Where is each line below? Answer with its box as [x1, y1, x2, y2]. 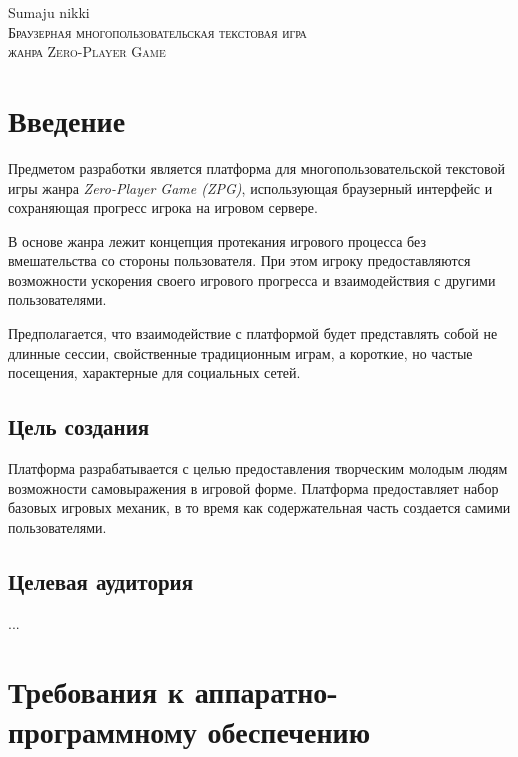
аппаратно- [194, 671, 339, 712]
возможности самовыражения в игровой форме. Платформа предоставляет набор [8, 477, 499, 498]
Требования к [8, 671, 184, 712]
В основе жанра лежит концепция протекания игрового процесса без [8, 230, 426, 251]
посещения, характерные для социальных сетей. [8, 362, 301, 383]
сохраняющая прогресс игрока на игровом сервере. [8, 197, 318, 218]
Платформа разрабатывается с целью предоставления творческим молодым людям [8, 458, 508, 479]
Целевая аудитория [8, 565, 194, 596]
